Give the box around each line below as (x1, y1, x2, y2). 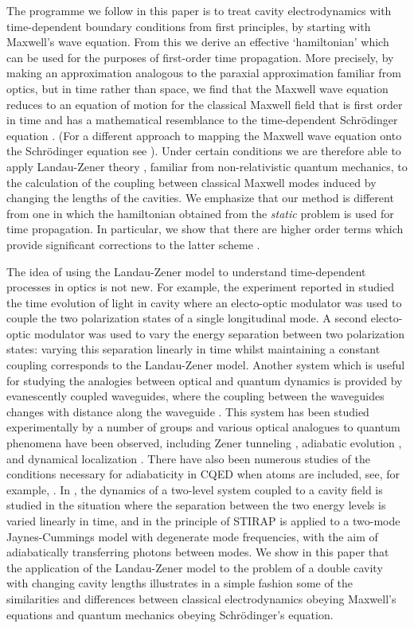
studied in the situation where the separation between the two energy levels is (6, 497, 386, 513)
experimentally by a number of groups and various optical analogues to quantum (6, 419, 400, 435)
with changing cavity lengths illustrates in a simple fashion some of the (6, 575, 353, 591)
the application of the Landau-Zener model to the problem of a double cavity (6, 559, 383, 575)
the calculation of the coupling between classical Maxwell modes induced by (6, 174, 377, 190)
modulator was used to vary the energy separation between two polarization (33, 325, 405, 341)
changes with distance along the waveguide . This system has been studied (6, 403, 369, 419)
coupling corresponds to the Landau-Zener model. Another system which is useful (6, 357, 405, 373)
